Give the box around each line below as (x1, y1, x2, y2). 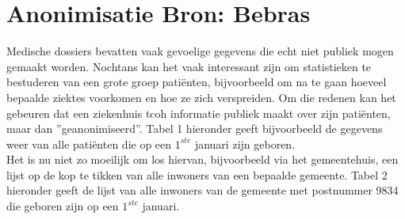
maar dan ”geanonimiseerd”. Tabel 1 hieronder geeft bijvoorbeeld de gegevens (6, 120, 383, 137)
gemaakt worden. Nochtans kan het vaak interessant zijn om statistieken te (6, 58, 372, 74)
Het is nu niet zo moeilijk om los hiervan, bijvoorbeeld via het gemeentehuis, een (6, 151, 399, 168)
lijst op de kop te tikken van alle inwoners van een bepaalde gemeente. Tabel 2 (6, 166, 388, 183)
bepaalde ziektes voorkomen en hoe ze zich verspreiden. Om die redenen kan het (6, 89, 396, 105)
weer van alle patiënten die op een (6, 135, 172, 152)
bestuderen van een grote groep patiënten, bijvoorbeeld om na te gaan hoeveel (6, 74, 387, 90)
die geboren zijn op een (6, 198, 119, 214)
